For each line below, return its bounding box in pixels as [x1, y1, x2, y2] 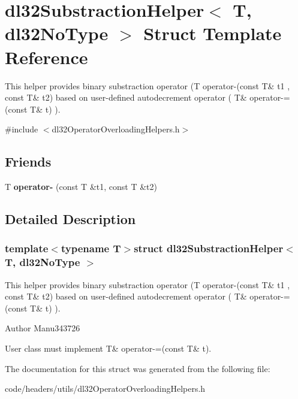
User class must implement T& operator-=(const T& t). [5, 341, 212, 354]
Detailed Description [5, 210, 136, 228]
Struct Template [143, 21, 282, 46]
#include [5, 123, 38, 135]
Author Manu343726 [5, 322, 80, 334]
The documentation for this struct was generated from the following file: [5, 362, 270, 374]
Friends [5, 152, 52, 171]
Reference [5, 44, 88, 69]
